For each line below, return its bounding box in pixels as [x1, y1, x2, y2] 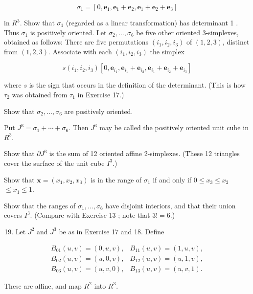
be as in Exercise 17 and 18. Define [59, 226, 164, 236]
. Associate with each [48, 46, 112, 56]
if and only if [153, 174, 192, 184]
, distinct [222, 37, 250, 47]
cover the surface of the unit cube [4, 158, 105, 168]
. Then [69, 122, 89, 133]
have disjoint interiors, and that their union [105, 200, 236, 210]
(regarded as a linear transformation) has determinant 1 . [66, 18, 238, 27]
